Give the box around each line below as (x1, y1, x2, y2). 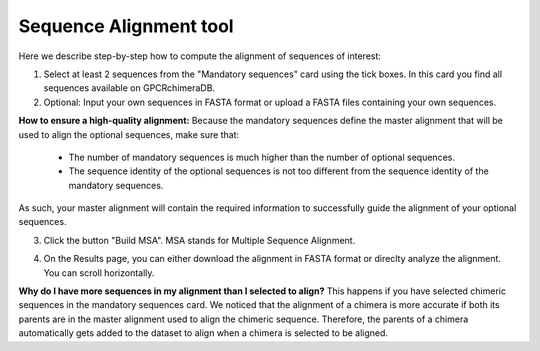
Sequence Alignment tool (18, 15, 234, 37)
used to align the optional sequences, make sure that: (18, 128, 240, 140)
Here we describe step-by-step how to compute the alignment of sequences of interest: (18, 50, 382, 62)
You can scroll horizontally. (43, 266, 155, 279)
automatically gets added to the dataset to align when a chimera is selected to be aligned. (18, 327, 389, 339)
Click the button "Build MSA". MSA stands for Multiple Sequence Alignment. (43, 234, 356, 246)
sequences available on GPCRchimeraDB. (43, 82, 215, 94)
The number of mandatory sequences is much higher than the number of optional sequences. (68, 151, 455, 163)
